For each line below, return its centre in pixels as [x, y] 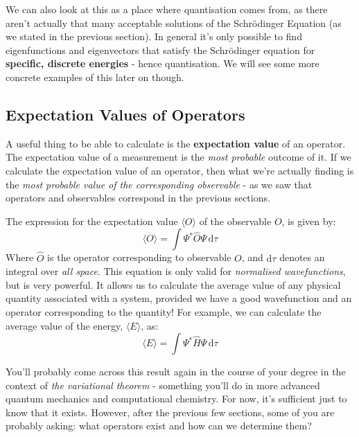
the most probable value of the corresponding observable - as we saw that [159, 184]
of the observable [235, 221]
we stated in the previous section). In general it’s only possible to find [154, 36]
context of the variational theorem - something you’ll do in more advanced [163, 385]
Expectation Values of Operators [125, 114]
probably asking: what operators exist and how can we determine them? [159, 426]
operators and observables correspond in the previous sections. [138, 198]
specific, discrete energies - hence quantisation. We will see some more [163, 63]
